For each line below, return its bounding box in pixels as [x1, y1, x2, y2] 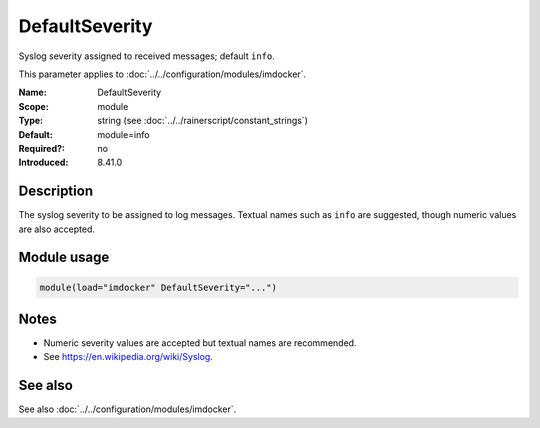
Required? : [18, 142, 65, 154]
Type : [18, 115, 44, 127]
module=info [97, 128, 150, 140]
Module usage [18, 249, 110, 266]
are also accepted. [18, 223, 95, 235]
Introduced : [18, 156, 69, 169]
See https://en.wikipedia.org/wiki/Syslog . [43, 351, 214, 363]
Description [18, 183, 94, 200]
